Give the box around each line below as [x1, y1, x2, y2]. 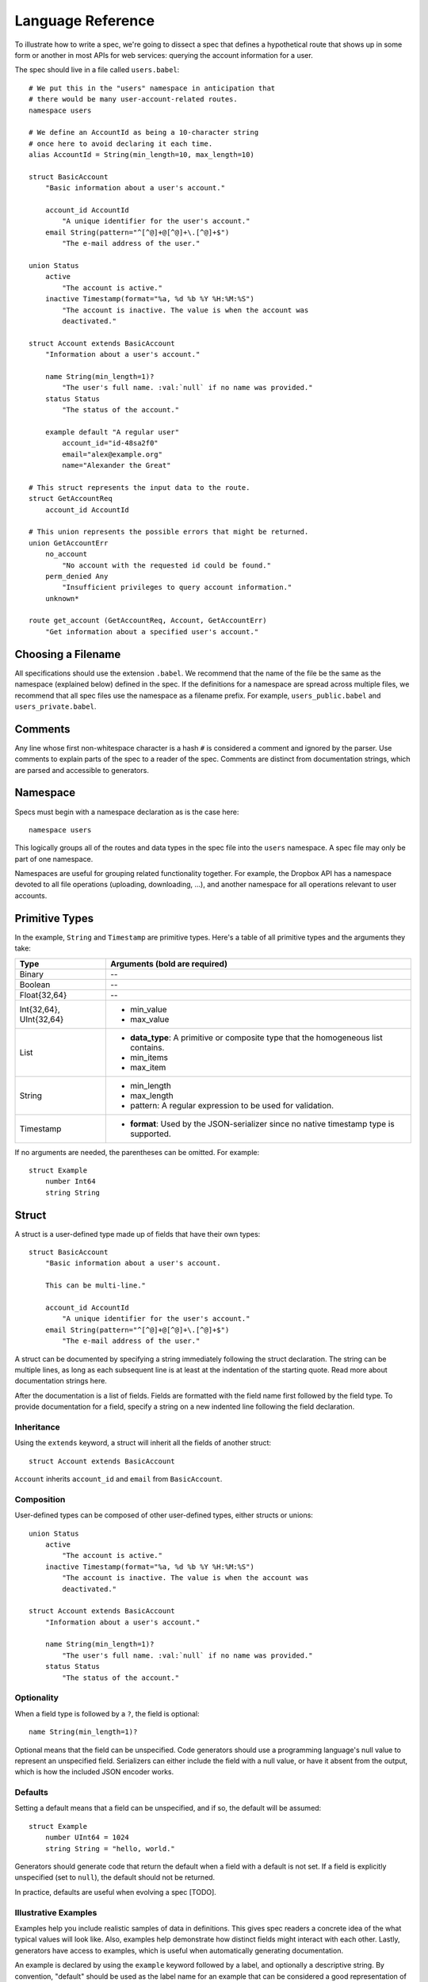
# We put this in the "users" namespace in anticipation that [29, 83, 276, 93]
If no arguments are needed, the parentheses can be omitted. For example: [14, 1147, 260, 1157]
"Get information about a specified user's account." [44, 627, 259, 636]
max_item [129, 1062, 166, 1073]
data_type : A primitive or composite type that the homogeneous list [129, 1031, 384, 1043]
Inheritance [14, 1421, 60, 1433]
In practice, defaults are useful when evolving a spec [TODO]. [14, 1887, 217, 1896]
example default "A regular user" [44, 427, 180, 436]
